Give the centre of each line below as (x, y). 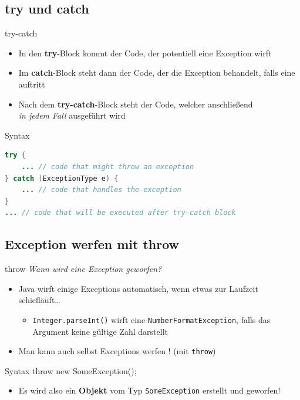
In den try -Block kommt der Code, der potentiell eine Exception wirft (145, 53)
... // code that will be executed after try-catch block (120, 213)
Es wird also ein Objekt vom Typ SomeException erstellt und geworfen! (149, 390)
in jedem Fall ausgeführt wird (72, 115)
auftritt (32, 84)
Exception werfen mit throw (92, 244)
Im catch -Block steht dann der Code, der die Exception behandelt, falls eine (157, 73)
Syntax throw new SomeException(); (71, 370)
